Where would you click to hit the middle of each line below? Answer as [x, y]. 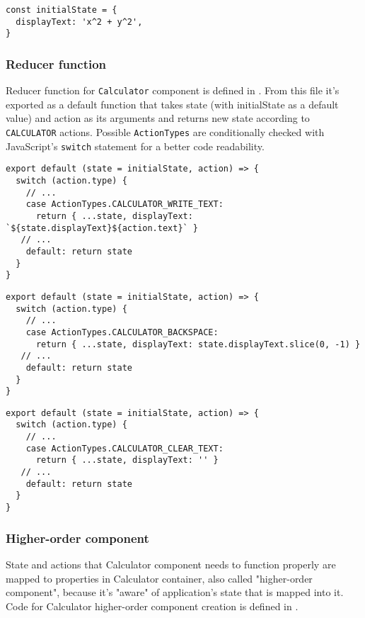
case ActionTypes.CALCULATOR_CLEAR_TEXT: [124, 448]
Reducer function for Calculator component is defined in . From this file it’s [173, 90]
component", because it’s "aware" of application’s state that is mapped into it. [175, 592]
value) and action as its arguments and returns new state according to [158, 118]
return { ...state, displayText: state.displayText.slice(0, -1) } [198, 344]
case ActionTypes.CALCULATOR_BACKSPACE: [122, 332]
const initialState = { [62, 10]
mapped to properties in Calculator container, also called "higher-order [159, 578]
